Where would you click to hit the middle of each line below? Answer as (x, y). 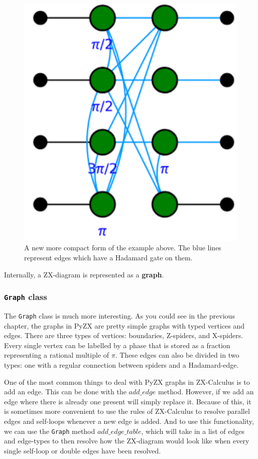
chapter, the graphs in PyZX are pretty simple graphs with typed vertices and (124, 325)
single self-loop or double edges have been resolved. (83, 450)
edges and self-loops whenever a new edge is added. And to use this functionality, (129, 421)
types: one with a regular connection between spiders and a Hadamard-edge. (121, 365)
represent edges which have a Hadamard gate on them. (108, 257)
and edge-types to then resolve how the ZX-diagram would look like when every (127, 441)
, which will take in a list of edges (193, 431)
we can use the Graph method (50, 431)
